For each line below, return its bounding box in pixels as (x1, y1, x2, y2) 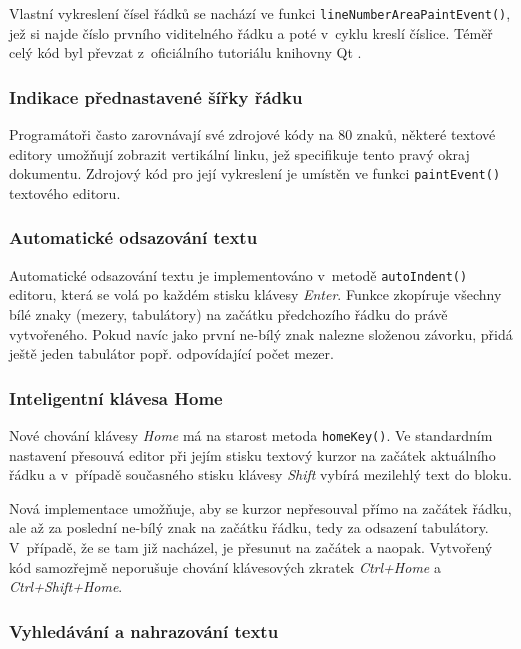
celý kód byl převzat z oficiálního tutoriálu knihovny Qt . (9, 42, 362, 63)
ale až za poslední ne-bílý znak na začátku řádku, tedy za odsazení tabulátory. (9, 517, 489, 538)
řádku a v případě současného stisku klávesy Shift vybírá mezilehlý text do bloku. (9, 464, 512, 485)
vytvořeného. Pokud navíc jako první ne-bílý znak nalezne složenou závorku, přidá (9, 323, 513, 344)
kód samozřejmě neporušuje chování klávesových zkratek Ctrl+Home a (9, 556, 441, 577)
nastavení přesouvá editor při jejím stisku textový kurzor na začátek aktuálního (9, 444, 496, 465)
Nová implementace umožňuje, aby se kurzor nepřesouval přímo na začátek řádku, (9, 497, 512, 518)
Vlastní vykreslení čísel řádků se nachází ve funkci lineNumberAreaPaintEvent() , (9, 3, 511, 23)
